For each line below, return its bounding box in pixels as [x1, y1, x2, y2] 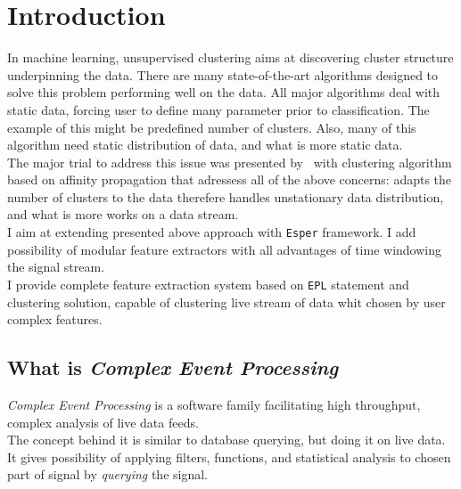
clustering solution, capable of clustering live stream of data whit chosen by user [7, 292, 446, 311]
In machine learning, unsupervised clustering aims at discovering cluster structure [7, 48, 454, 67]
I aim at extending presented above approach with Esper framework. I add [7, 223, 416, 241]
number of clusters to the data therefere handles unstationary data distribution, [7, 187, 444, 206]
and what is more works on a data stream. [7, 205, 239, 224]
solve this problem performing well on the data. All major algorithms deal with [7, 83, 440, 102]
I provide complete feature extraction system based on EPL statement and [7, 274, 409, 293]
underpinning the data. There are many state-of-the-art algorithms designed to [7, 65, 439, 84]
